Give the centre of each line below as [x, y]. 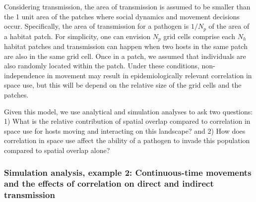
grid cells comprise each [199, 36]
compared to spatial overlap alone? [57, 150]
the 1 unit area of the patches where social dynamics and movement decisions [122, 16]
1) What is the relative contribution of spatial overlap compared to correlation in [127, 121]
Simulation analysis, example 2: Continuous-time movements [128, 172]
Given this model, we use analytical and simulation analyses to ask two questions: [128, 111]
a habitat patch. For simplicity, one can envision [77, 36]
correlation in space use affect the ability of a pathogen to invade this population [127, 140]
